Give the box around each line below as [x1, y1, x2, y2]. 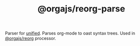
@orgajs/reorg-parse [37, 3, 125, 14]
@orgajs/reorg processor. [5, 35, 57, 41]
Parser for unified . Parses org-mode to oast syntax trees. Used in [5, 30, 136, 36]
